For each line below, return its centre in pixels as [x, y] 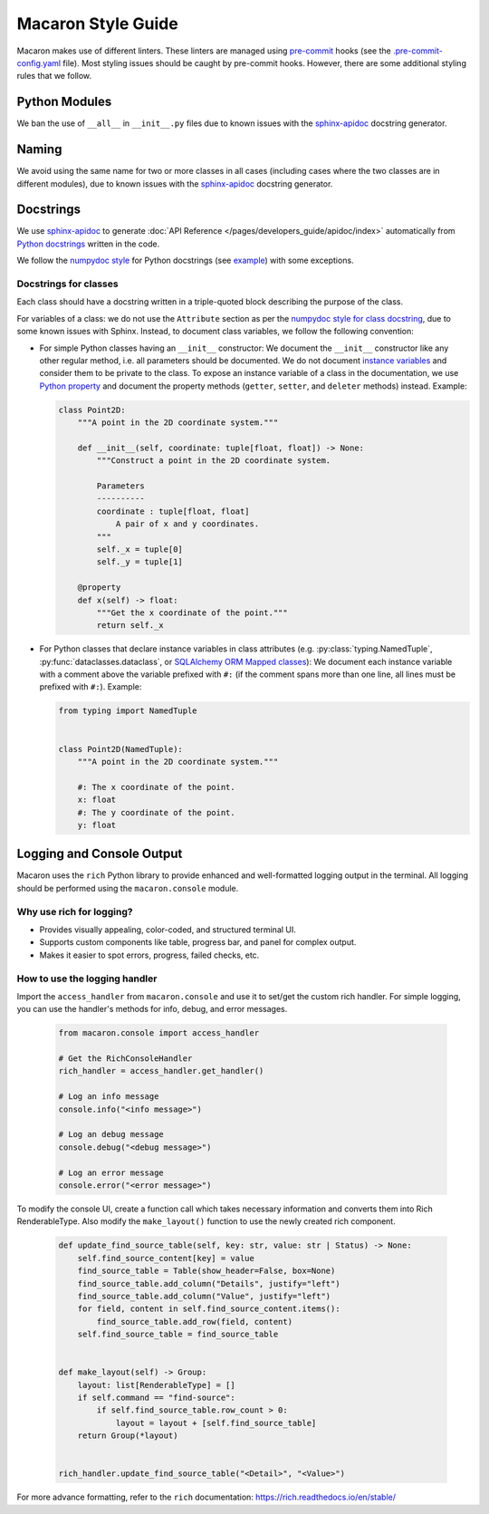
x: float [97, 800]
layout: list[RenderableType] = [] [156, 1385]
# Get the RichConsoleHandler [125, 1059]
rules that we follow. [54, 76]
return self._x [130, 626]
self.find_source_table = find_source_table [178, 1335]
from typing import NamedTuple [128, 711]
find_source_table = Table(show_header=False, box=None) [206, 1271]
